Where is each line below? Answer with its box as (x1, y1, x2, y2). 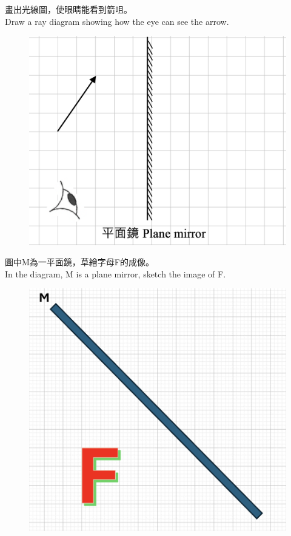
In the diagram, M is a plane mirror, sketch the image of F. (5, 267, 226, 280)
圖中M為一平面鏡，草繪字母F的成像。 (5, 256, 154, 268)
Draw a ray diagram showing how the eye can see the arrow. (5, 15, 229, 27)
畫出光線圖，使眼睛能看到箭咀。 (5, 3, 132, 15)
